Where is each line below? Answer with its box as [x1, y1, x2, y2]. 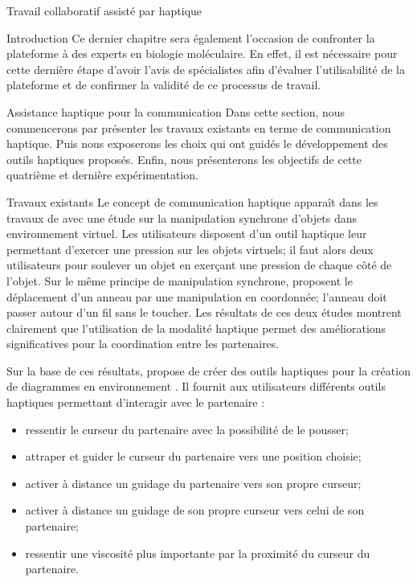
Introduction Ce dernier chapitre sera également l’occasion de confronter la [6, 29, 375, 46]
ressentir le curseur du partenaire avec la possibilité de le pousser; [25, 420, 349, 437]
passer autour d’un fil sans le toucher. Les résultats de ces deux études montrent [6, 304, 402, 321]
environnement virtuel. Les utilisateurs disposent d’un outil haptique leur [6, 225, 367, 242]
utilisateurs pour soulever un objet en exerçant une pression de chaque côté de [6, 256, 392, 273]
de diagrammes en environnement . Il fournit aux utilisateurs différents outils [6, 378, 386, 395]
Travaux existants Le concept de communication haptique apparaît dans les [6, 193, 378, 210]
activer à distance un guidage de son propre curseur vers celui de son [25, 502, 365, 518]
